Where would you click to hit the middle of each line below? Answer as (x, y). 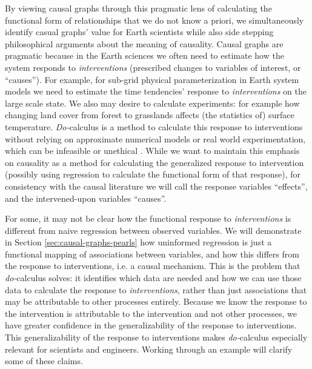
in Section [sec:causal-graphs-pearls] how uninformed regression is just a (138, 242)
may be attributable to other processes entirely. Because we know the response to (156, 301)
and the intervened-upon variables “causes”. (86, 198)
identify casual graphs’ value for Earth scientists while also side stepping (139, 32)
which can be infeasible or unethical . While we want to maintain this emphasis (152, 151)
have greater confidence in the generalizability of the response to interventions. (151, 325)
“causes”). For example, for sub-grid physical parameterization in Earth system (152, 79)
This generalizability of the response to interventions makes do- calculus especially (156, 337)
